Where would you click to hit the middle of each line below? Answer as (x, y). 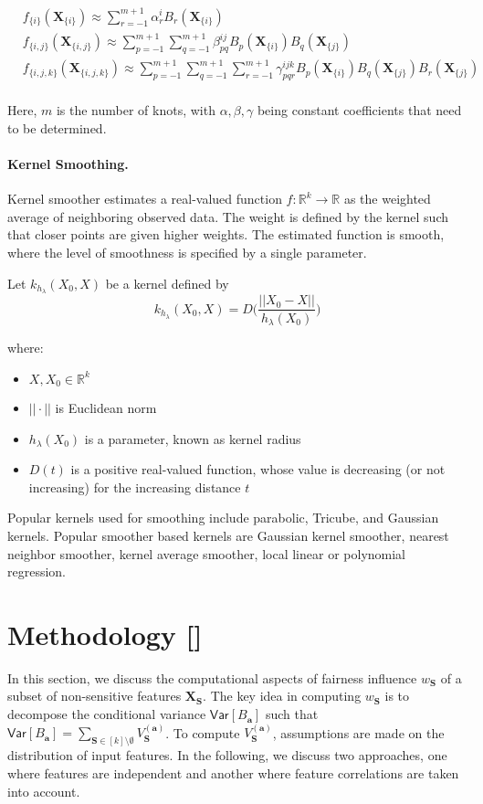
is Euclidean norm (106, 407)
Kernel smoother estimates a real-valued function (145, 199)
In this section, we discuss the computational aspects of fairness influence (212, 677)
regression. (37, 571)
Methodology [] (105, 634)
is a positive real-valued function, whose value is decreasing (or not (258, 469)
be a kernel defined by (167, 283)
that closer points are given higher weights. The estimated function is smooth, (226, 234)
